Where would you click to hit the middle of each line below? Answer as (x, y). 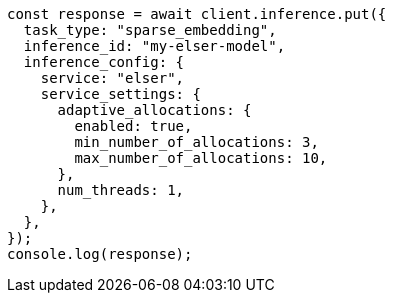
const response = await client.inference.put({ (197, 14)
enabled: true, (133, 126)
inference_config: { (104, 62)
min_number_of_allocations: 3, (196, 142)
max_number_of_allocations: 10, (201, 158)
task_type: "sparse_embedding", (150, 30)
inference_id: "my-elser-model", (154, 46)
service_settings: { (120, 94)
